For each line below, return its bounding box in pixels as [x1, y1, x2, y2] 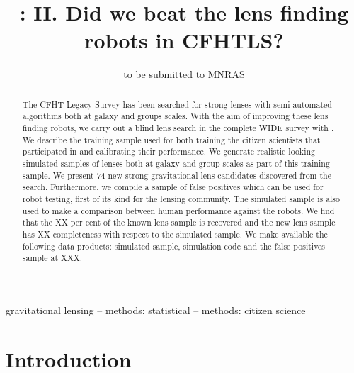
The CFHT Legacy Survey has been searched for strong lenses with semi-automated [22, 98, 332, 110]
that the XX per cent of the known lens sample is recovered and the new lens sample [22, 216, 336, 228]
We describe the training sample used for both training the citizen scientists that [22, 133, 321, 145]
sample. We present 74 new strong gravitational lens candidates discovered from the [22, 169, 331, 181]
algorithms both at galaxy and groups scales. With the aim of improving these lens [22, 110, 329, 122]
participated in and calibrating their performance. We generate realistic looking [22, 145, 316, 157]
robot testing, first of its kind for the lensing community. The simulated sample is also [22, 192, 340, 204]
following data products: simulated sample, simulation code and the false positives [22, 240, 326, 252]
